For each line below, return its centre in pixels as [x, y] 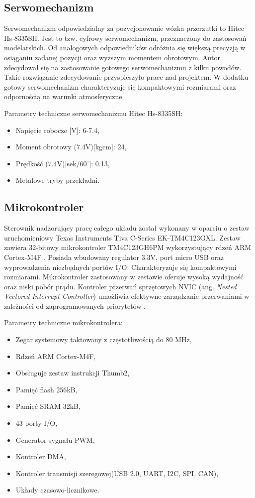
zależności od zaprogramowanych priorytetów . [75, 306]
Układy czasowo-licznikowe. [57, 490]
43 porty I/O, [37, 423]
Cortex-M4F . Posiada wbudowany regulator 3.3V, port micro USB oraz [114, 257]
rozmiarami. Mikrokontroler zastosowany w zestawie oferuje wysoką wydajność [124, 277]
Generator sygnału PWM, [55, 439]
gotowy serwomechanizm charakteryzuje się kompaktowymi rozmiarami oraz [120, 86]
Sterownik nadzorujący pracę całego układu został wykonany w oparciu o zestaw [127, 228]
